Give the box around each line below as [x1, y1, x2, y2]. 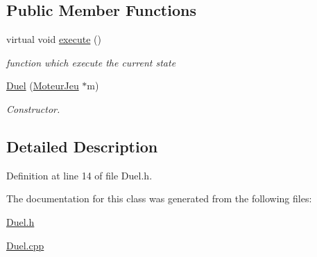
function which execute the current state [6, 55, 176, 69]
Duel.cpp [6, 238, 44, 252]
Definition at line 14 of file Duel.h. [6, 168, 153, 182]
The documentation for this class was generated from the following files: [6, 191, 312, 206]
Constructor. [6, 101, 60, 116]
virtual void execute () [6, 32, 101, 46]
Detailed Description [6, 135, 158, 157]
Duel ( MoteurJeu [6, 78, 79, 93]
